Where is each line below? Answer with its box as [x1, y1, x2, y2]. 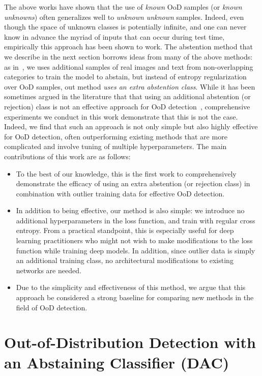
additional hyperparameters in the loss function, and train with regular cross [16, 215, 255, 225]
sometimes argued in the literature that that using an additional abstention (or [4, 91, 251, 102]
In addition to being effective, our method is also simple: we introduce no [16, 205, 245, 216]
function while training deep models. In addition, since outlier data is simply [16, 245, 255, 255]
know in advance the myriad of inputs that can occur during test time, [4, 31, 225, 42]
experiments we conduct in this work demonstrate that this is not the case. [4, 111, 238, 122]
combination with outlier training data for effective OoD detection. [16, 188, 225, 198]
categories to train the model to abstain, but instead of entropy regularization [4, 71, 247, 82]
